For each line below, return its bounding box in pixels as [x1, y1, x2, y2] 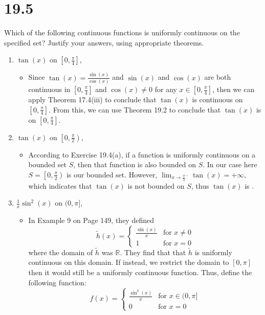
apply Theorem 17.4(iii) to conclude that [28, 94, 157, 104]
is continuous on [192, 94, 243, 104]
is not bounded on [127, 180, 185, 191]
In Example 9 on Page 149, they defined [28, 215, 154, 226]
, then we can [212, 84, 255, 94]
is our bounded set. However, [66, 169, 158, 179]
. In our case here [203, 159, 257, 170]
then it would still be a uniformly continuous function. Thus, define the [28, 267, 252, 278]
